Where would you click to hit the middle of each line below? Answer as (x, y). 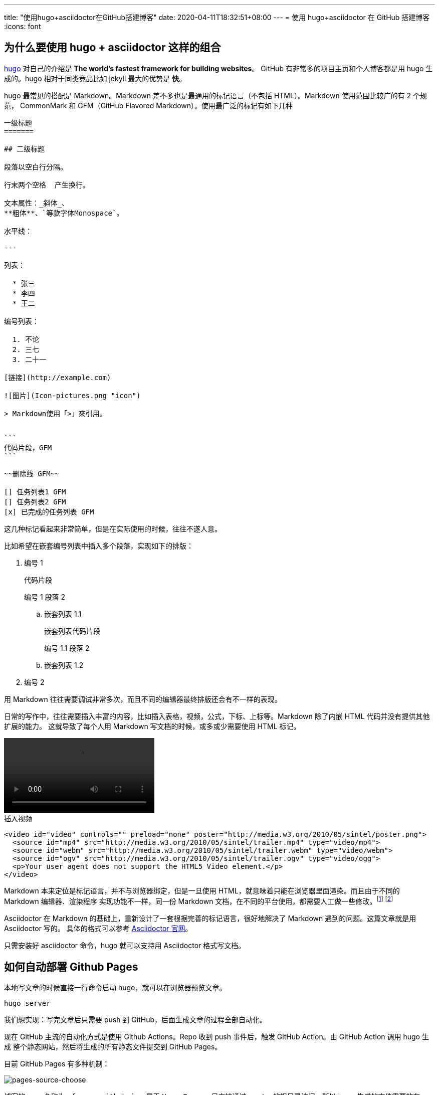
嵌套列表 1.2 (64, 665)
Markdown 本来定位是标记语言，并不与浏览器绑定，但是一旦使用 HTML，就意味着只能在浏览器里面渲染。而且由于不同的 (202, 890)
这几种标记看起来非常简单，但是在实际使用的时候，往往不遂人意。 (113, 528)
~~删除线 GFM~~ (32, 474)
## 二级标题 (25, 149)
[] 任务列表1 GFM (35, 492)
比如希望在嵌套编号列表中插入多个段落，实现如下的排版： (99, 545)
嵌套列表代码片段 (72, 631)
